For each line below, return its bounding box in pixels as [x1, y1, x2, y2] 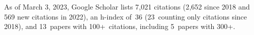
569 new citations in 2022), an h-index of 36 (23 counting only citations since [4, 11, 247, 21]
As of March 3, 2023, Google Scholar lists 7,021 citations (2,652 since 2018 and [4, 1, 250, 11]
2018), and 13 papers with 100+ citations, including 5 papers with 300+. [4, 21, 235, 31]
